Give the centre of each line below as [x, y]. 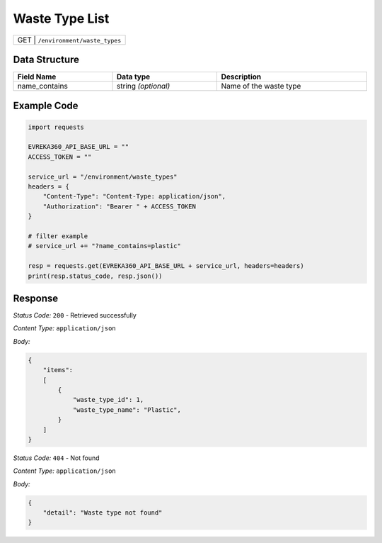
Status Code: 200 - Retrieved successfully [75, 315]
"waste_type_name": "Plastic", [127, 410]
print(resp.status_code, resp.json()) [95, 276]
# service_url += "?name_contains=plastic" [105, 246]
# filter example [58, 236]
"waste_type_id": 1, [108, 400]
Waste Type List [61, 18]
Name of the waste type [261, 86]
